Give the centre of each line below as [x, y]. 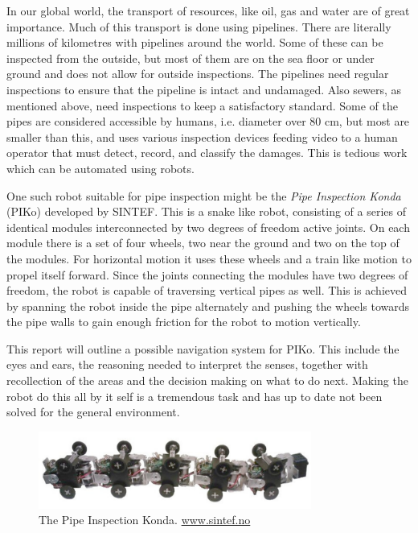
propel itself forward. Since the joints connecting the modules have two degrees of [207, 274]
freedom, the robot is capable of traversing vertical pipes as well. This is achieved [207, 290]
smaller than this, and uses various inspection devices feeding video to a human [202, 136]
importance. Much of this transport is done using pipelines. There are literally [199, 26]
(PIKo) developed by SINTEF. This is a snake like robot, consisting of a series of [207, 211]
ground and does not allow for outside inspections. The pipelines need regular [198, 74]
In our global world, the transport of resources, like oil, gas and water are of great [208, 10]
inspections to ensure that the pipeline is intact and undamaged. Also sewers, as [204, 89]
